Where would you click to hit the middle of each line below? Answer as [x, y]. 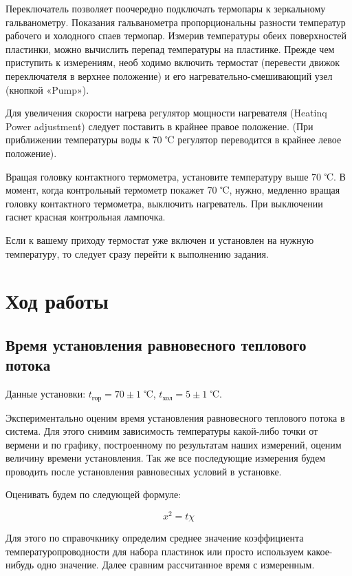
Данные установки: [46, 394]
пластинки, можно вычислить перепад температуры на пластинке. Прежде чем [170, 49]
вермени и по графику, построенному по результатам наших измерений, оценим [174, 444]
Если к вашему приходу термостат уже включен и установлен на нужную [160, 239]
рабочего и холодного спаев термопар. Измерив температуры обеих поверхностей [176, 35]
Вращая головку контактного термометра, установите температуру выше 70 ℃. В [176, 176]
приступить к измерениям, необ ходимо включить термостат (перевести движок [173, 62]
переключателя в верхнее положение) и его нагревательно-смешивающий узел [169, 75]
